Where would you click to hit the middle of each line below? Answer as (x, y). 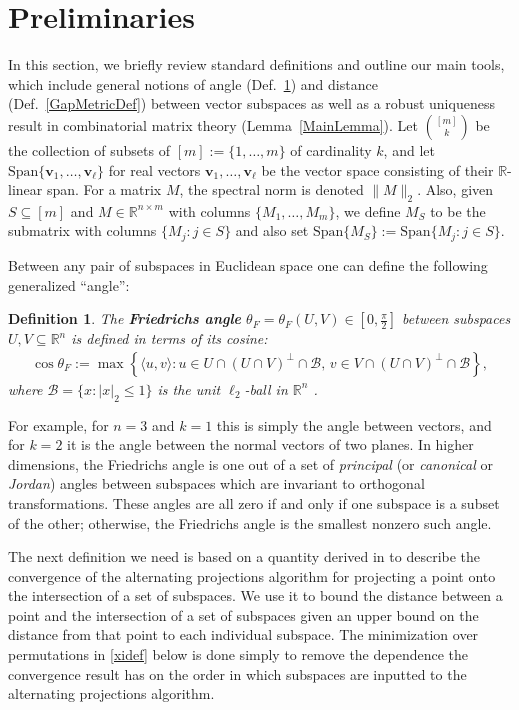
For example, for (58, 424)
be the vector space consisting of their (377, 169)
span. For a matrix (104, 189)
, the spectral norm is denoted (271, 189)
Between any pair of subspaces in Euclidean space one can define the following (248, 264)
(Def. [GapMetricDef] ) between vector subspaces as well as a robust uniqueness (251, 103)
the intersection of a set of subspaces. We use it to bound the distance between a (255, 595)
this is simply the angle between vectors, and (354, 424)
